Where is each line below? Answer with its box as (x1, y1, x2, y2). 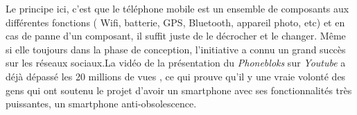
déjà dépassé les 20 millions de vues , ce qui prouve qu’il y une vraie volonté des (6, 69, 346, 83)
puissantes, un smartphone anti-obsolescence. (6, 96, 197, 111)
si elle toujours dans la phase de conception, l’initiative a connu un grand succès (6, 42, 346, 56)
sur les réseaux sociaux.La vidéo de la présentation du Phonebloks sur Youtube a (6, 55, 346, 70)
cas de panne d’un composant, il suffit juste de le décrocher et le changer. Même (6, 28, 346, 43)
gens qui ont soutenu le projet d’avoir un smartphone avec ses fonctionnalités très (6, 82, 352, 97)
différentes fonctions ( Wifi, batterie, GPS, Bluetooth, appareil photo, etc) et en (6, 15, 345, 29)
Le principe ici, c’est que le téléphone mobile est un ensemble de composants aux (6, 1, 349, 15)
